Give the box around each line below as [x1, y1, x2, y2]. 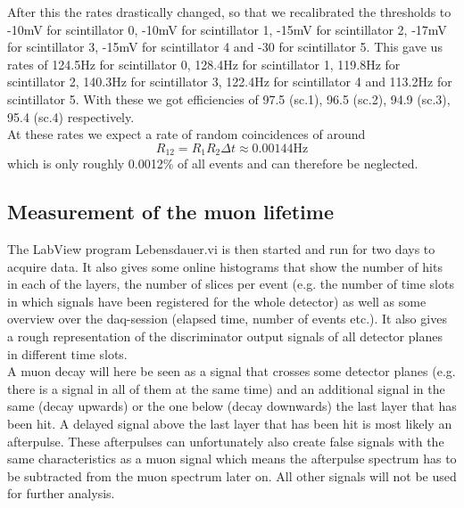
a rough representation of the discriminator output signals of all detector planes [7, 326, 443, 345]
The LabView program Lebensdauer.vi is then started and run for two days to [7, 240, 435, 258]
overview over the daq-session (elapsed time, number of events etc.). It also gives [7, 309, 447, 328]
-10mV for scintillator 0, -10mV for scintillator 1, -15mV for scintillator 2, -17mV [7, 20, 447, 38]
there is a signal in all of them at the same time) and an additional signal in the [7, 379, 445, 397]
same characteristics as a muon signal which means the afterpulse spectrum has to [7, 449, 457, 468]
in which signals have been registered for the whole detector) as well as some [7, 291, 427, 310]
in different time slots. [7, 344, 128, 363]
